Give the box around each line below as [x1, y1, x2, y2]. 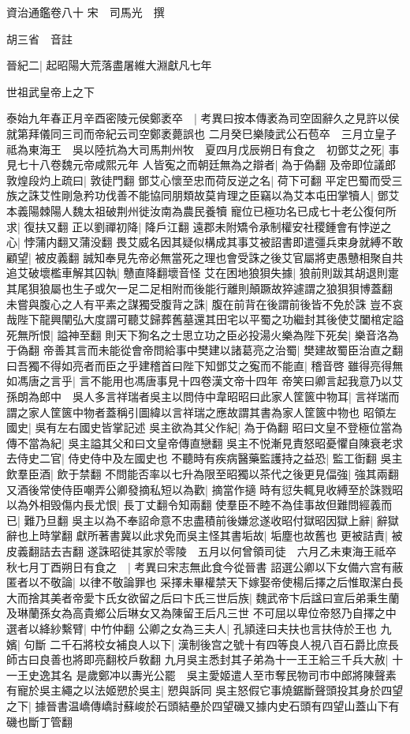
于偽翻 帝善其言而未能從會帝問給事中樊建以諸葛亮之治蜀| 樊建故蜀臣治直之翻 [6, 342, 404, 358]
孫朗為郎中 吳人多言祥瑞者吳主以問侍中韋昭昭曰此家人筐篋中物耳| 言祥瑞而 [6, 388, 400, 405]
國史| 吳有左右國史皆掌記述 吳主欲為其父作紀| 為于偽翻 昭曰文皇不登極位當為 [6, 419, 403, 436]
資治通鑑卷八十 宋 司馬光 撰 [6, 4, 165, 20]
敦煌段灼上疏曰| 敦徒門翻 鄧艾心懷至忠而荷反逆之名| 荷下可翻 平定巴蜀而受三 [6, 171, 403, 188]
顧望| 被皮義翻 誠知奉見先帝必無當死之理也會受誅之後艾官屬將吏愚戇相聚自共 [6, 249, 404, 265]
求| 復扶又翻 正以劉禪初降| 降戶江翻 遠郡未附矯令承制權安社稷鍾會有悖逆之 [6, 218, 392, 234]
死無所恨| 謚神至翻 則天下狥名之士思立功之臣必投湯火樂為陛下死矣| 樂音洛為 [6, 326, 399, 343]
